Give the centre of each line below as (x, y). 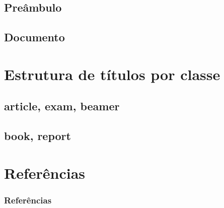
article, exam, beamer (62, 106)
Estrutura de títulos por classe (112, 74)
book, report (38, 136)
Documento (34, 37)
